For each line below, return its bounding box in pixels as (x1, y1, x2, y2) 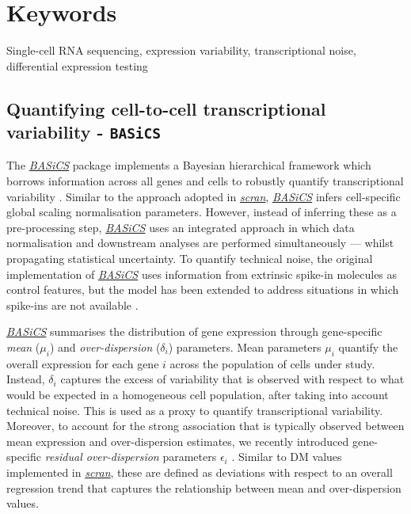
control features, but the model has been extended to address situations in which (6, 281, 399, 298)
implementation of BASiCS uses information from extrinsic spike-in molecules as (6, 265, 398, 282)
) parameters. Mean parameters (168, 339, 322, 356)
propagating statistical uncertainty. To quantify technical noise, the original (6, 250, 373, 267)
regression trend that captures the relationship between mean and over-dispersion (6, 479, 401, 496)
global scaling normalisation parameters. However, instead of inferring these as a (6, 204, 397, 220)
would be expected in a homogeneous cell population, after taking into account (6, 386, 389, 402)
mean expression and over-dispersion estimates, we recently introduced (6, 432, 349, 449)
